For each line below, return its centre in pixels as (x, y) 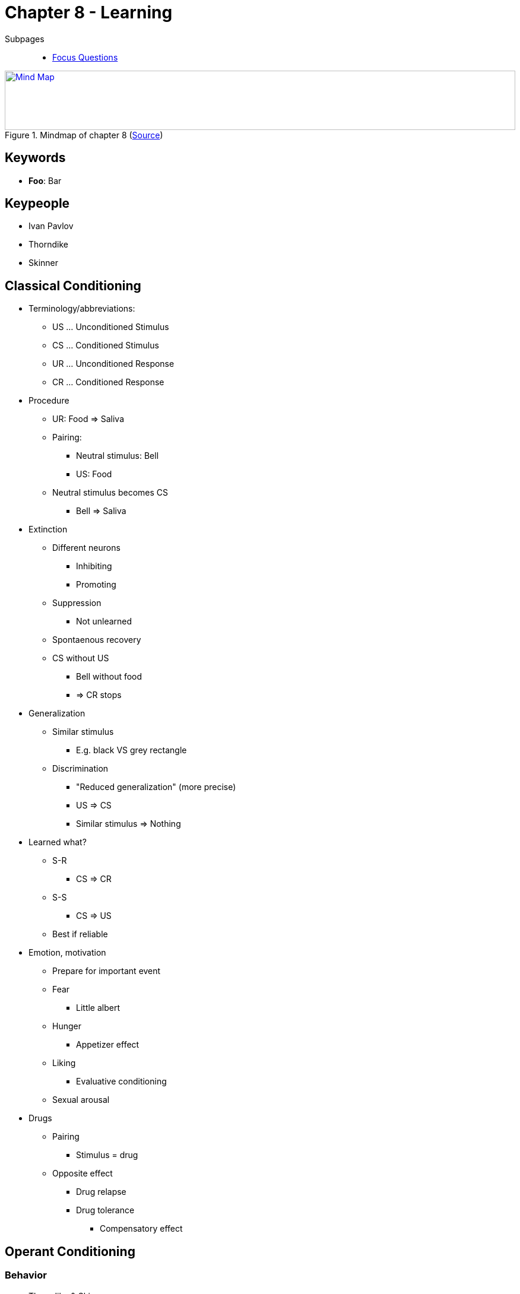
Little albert (98, 1008)
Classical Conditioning (73, 286)
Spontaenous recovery (97, 640)
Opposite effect (83, 1174)
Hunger (67, 1026)
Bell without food (109, 677)
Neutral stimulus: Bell (118, 456)
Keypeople (37, 204)
